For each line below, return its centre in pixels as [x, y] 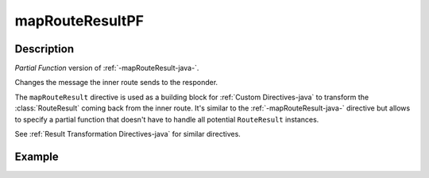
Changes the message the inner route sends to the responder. [116, 83]
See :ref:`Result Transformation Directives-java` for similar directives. [128, 134]
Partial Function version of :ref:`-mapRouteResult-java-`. [107, 68]
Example [37, 156]
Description [44, 49]
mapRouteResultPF [79, 21]
